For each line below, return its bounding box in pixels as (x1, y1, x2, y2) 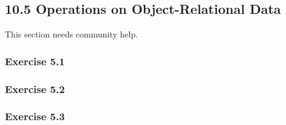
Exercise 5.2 (5, 81, 65, 96)
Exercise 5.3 (5, 109, 65, 124)
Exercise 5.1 (5, 53, 65, 68)
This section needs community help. (5, 28, 138, 40)
